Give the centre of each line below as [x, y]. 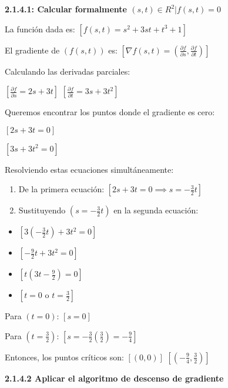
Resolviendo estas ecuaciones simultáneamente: [89, 169]
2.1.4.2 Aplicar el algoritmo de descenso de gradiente [114, 378]
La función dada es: [40, 29]
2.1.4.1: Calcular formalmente [66, 9]
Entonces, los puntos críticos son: [64, 357]
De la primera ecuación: [61, 189]
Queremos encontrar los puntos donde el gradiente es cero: [110, 112]
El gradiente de [32, 50]
